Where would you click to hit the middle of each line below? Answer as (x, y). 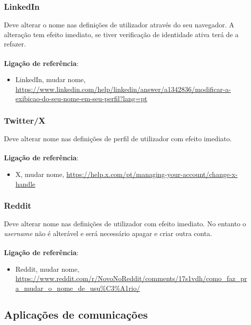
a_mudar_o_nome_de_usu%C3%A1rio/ (78, 288)
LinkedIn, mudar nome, (51, 79)
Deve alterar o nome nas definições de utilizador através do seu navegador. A (119, 25)
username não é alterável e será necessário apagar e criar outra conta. (108, 233)
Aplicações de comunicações (76, 314)
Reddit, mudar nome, (47, 269)
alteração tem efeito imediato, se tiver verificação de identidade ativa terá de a (121, 34)
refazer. (15, 44)
